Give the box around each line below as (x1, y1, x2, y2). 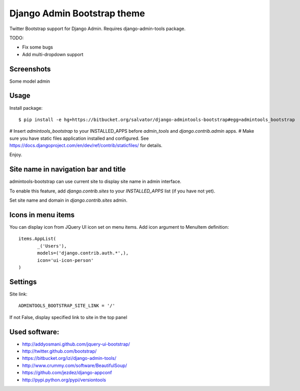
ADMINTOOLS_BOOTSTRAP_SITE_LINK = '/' (18, 303, 116, 309)
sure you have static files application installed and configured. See (9, 135, 149, 141)
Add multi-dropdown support (22, 51, 84, 57)
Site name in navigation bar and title (9, 165, 126, 174)
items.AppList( (18, 236, 57, 242)
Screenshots (9, 64, 51, 74)
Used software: (9, 327, 60, 336)
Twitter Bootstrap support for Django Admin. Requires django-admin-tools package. (9, 26, 186, 32)
